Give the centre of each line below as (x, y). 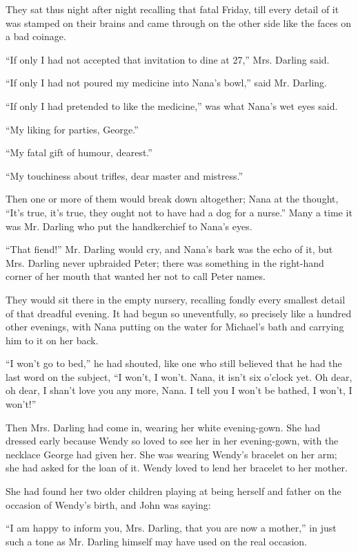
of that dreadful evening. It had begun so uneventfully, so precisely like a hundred (179, 313)
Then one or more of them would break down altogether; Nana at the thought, (172, 199)
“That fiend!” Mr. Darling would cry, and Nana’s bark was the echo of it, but (169, 249)
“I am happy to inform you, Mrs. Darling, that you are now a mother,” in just (171, 528)
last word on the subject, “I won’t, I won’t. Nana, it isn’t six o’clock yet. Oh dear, (179, 376)
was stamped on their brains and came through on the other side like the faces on (179, 22)
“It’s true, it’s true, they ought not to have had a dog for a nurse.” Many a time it (179, 212)
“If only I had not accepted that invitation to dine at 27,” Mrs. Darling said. (168, 59)
